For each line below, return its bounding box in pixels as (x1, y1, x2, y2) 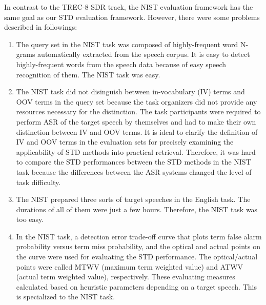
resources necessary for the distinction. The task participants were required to (16, 106, 261, 117)
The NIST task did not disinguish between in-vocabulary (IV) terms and (16, 86, 245, 97)
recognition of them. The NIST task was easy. (16, 69, 160, 79)
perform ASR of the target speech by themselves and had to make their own (16, 116, 256, 127)
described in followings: (4, 22, 77, 32)
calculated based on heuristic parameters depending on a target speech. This (16, 281, 257, 292)
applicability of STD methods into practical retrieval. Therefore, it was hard (16, 146, 256, 157)
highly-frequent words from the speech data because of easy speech (16, 58, 226, 69)
